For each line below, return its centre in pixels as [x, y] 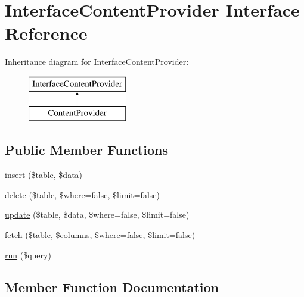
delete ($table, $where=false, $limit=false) [82, 194]
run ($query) [28, 254]
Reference [46, 33]
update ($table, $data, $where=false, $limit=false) [97, 215]
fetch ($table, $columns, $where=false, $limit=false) [100, 235]
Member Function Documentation [112, 287]
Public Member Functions [86, 150]
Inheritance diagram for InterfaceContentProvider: [97, 62]
